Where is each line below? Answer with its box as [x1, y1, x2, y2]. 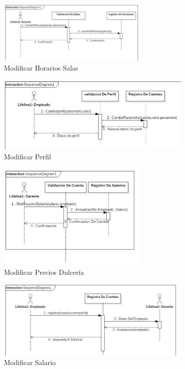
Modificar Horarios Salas [4, 62, 78, 73]
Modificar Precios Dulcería [4, 267, 84, 277]
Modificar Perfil [4, 151, 51, 162]
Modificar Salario [4, 357, 56, 368]
